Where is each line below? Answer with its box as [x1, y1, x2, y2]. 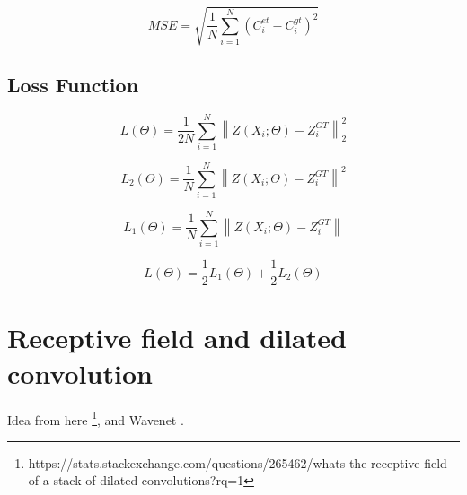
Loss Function [7, 70, 139, 98]
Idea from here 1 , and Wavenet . [7, 407, 184, 429]
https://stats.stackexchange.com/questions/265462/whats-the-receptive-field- [28, 453, 452, 472]
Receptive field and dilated [7, 319, 347, 356]
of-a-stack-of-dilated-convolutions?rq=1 [28, 471, 244, 490]
